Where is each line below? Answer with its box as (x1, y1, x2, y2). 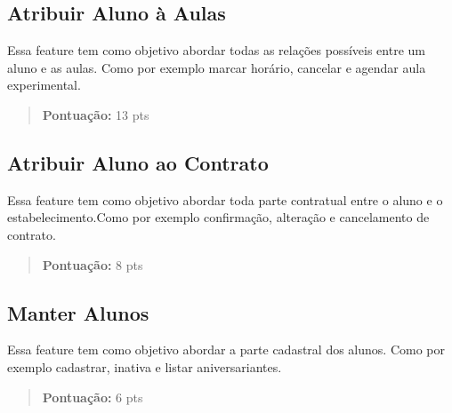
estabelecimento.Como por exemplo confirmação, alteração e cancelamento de (7, 208, 430, 226)
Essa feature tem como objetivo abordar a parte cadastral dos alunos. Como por (7, 340, 445, 359)
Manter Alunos (7, 298, 149, 326)
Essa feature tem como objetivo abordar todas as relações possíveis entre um (7, 41, 425, 60)
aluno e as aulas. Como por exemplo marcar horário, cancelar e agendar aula (7, 58, 426, 76)
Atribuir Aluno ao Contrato (7, 148, 269, 176)
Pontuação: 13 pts (42, 105, 149, 123)
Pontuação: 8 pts (42, 255, 143, 274)
